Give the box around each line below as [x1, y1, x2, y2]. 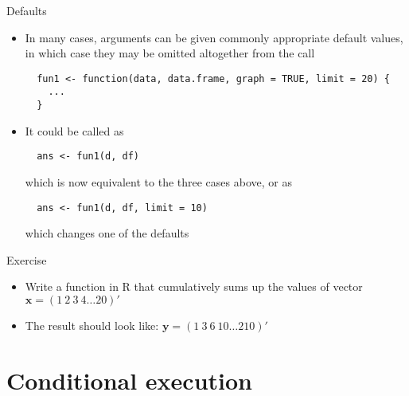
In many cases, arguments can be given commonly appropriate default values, [25, 29, 403, 45]
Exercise [6, 251, 47, 268]
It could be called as [25, 122, 124, 139]
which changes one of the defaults [25, 225, 189, 241]
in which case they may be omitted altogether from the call [25, 45, 315, 61]
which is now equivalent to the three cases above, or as [25, 174, 292, 190]
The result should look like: [25, 317, 159, 334]
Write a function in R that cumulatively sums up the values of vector [25, 278, 363, 295]
